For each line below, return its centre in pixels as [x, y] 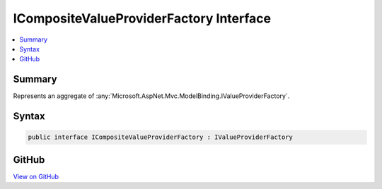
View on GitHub [36, 176]
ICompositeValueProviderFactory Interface [142, 18]
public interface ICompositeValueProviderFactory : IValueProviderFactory [161, 137]
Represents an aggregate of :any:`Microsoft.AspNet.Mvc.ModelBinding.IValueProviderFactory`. [151, 96]
